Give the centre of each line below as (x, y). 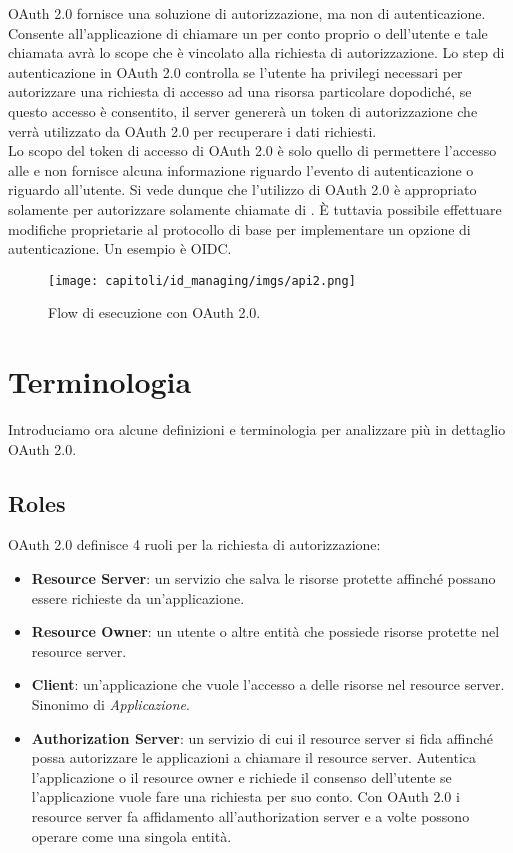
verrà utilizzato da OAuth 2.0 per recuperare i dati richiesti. (192, 130)
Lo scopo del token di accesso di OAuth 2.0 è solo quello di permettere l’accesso (252, 150)
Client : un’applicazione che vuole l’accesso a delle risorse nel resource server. (268, 684)
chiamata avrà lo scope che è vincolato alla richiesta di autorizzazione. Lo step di (256, 52)
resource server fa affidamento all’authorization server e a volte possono (250, 816)
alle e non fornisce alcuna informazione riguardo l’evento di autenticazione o (241, 169)
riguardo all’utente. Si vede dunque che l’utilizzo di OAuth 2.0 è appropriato (242, 189)
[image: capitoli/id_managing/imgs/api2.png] (202, 280)
